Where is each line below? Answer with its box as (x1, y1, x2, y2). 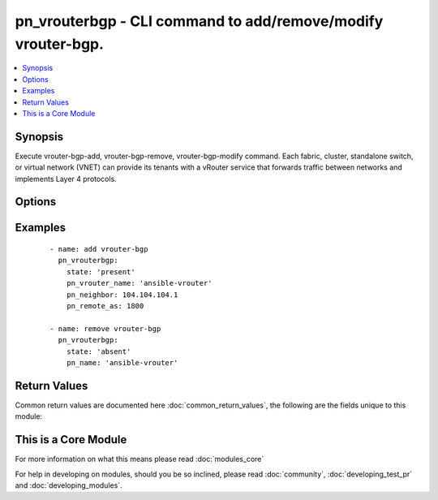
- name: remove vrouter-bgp (49, 324, 161, 333)
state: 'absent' (66, 347, 131, 356)
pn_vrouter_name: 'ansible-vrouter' (66, 278, 213, 288)
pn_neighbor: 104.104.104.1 (66, 290, 178, 300)
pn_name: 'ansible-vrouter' (66, 358, 178, 367)
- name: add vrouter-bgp (49, 244, 148, 254)
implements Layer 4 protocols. (15, 174, 117, 183)
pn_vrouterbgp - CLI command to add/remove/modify (15, 12, 384, 30)
